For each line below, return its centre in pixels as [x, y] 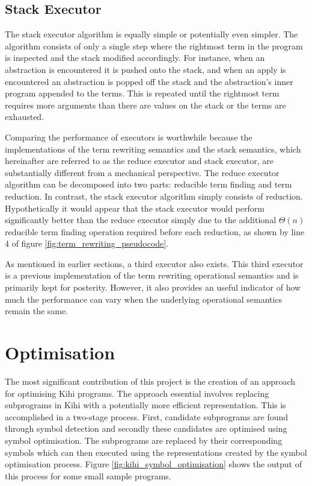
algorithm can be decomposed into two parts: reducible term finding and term [148, 184]
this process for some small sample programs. [88, 475]
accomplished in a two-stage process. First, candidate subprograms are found [147, 416]
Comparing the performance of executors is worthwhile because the [129, 137]
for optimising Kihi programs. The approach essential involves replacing [137, 393]
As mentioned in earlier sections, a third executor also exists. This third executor [154, 263]
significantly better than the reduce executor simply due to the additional [141, 220]
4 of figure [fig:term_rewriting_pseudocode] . [87, 243]
